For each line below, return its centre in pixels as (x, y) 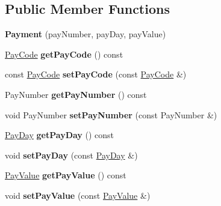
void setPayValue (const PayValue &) (78, 195)
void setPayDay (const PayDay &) (71, 155)
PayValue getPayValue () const (66, 175)
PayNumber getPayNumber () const (76, 94)
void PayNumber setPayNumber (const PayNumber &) (111, 114)
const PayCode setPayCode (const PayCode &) (96, 74)
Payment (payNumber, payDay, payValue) (86, 34)
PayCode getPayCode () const (64, 54)
